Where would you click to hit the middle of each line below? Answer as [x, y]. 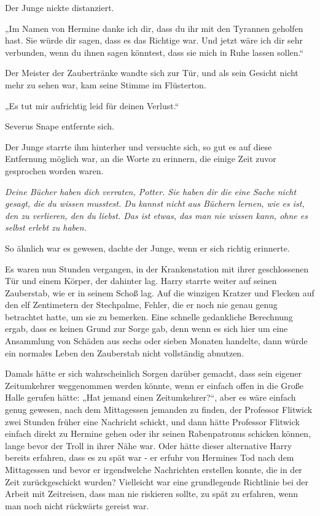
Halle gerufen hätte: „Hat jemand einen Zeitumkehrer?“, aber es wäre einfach [150, 397]
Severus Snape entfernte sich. [60, 126]
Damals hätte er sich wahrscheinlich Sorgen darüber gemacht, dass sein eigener [154, 373]
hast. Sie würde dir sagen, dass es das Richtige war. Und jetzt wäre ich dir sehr [154, 40]
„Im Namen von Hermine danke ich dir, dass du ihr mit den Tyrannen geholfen [154, 28]
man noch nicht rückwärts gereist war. [77, 505]
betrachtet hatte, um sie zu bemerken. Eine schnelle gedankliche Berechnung [149, 316]
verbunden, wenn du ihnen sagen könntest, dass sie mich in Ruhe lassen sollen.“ [154, 52]
